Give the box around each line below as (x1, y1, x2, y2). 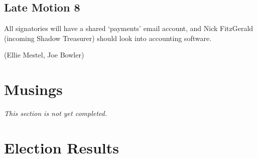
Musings (4, 79, 63, 99)
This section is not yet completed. (4, 108, 107, 118)
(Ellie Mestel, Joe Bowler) (4, 49, 84, 60)
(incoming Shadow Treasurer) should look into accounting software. (4, 32, 212, 43)
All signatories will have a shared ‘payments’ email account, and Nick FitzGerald (4, 23, 253, 33)
